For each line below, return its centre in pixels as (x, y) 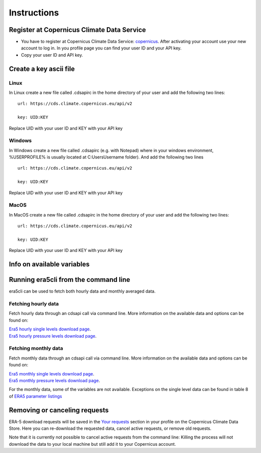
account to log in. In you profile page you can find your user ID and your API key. (101, 48)
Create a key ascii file (42, 69)
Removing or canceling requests (59, 410)
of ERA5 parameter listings (36, 396)
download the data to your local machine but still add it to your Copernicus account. (93, 444)
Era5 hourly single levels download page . (50, 329)
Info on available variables (49, 264)
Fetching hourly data (34, 304)
